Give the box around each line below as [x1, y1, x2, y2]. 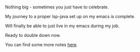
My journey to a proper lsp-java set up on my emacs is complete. [5, 14, 136, 19]
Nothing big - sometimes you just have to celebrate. [5, 4, 109, 10]
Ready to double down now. [5, 33, 61, 38]
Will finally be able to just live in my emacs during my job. [5, 23, 120, 29]
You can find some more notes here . [5, 42, 78, 48]
